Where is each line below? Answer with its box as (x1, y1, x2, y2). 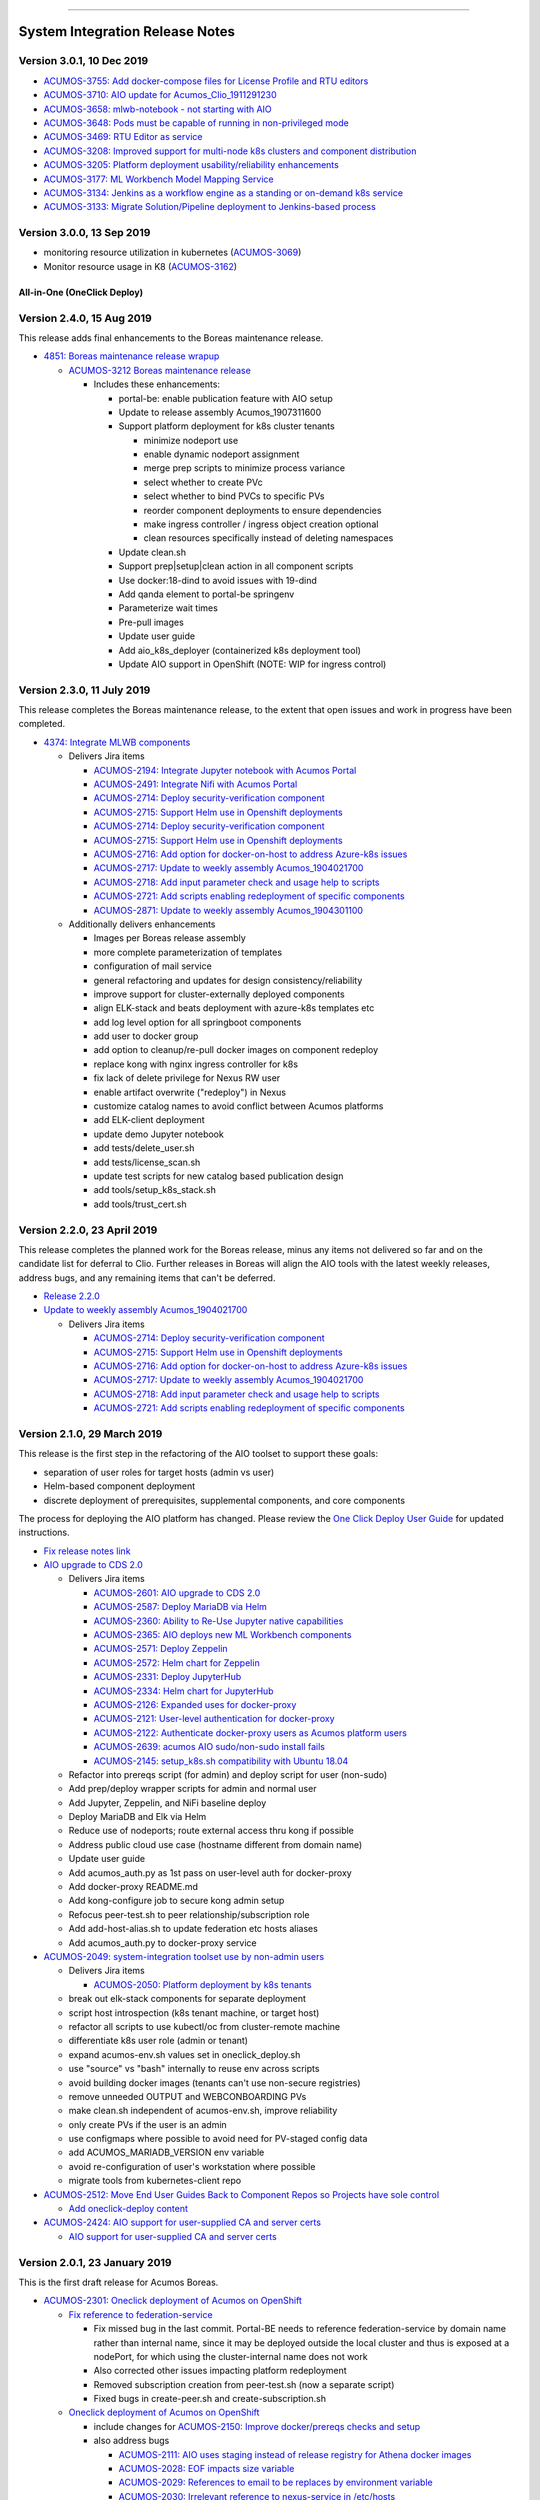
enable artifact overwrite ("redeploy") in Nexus (93, 1086, 287, 1098)
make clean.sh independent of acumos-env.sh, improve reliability (68, 2105, 338, 2117)
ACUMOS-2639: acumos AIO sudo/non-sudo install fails (93, 1741, 325, 1753)
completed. (18, 718, 65, 730)
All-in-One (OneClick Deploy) (18, 286, 144, 298)
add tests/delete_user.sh (93, 1142, 195, 1154)
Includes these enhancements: (93, 378, 220, 390)
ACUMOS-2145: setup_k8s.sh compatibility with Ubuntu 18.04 (93, 1755, 349, 1767)
